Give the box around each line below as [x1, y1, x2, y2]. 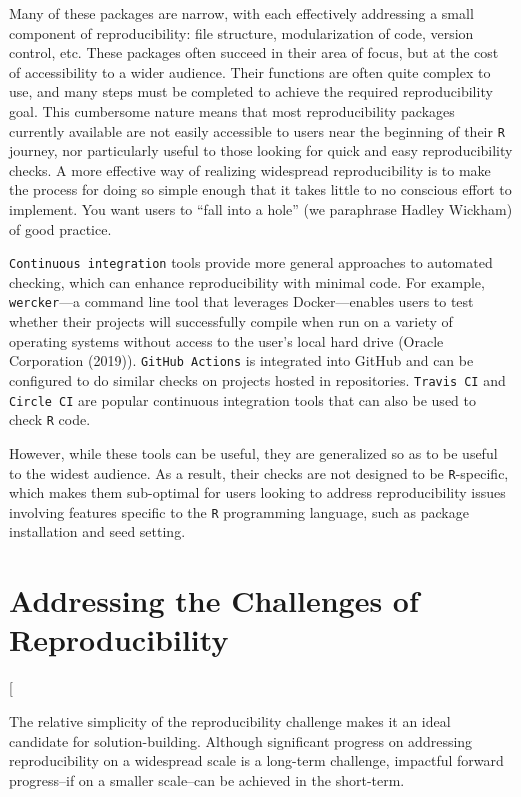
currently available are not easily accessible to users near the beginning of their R [9, 120, 505, 141]
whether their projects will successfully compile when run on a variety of [9, 311, 453, 332]
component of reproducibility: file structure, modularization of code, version [9, 22, 474, 43]
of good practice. [9, 218, 112, 239]
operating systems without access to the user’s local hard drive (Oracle [9, 330, 444, 351]
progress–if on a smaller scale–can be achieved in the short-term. [9, 769, 405, 790]
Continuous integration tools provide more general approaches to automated [9, 252, 493, 273]
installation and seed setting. [9, 521, 186, 542]
